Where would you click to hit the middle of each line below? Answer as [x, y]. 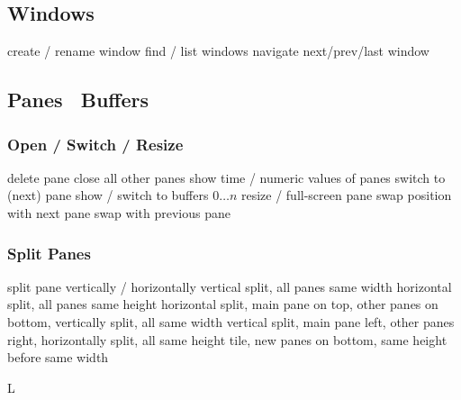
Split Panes [49, 253]
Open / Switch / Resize [95, 144]
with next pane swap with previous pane [119, 212]
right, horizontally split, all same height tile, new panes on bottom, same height [227, 339]
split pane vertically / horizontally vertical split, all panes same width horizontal [230, 286]
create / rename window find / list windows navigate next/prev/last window [218, 51]
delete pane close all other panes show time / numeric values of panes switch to [226, 177]
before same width [58, 357]
